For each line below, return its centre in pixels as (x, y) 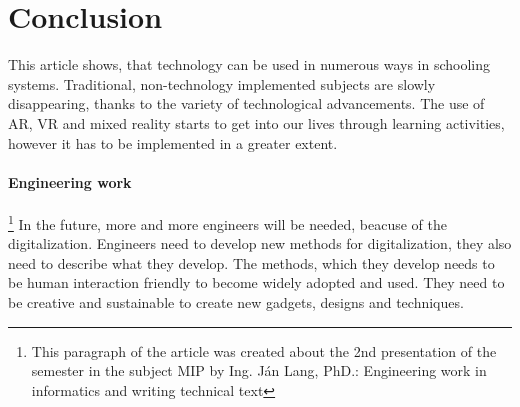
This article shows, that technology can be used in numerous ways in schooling (249, 64)
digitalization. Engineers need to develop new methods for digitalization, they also (260, 243)
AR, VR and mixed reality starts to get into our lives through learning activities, (256, 122)
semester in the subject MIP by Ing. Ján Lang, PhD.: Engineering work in (259, 370)
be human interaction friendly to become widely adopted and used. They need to (256, 282)
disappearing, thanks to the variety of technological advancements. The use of (246, 103)
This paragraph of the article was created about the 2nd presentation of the (264, 350)
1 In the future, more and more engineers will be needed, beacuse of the (227, 222)
